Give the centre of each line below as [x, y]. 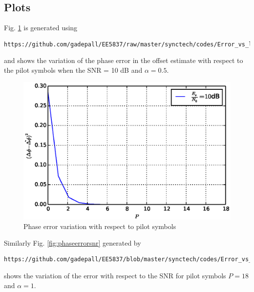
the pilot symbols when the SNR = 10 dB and [73, 70]
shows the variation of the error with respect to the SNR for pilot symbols [115, 275]
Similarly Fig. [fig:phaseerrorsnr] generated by [73, 242]
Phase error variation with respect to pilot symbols [100, 226]
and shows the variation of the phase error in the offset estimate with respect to [124, 60]
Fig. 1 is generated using [41, 28]
